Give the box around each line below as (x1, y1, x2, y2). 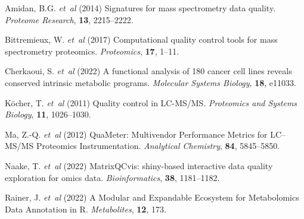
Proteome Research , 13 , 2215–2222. (5, 13, 134, 26)
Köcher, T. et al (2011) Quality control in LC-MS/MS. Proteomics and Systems (5, 96, 297, 109)
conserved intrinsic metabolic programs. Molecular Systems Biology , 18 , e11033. (5, 76, 296, 88)
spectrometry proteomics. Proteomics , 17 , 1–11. (5, 45, 179, 57)
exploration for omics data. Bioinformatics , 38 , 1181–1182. (5, 171, 220, 183)
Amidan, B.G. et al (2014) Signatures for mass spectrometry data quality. (5, 2, 276, 14)
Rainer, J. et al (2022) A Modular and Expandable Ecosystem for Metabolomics (5, 191, 299, 204)
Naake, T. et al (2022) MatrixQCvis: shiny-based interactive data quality (5, 159, 273, 172)
